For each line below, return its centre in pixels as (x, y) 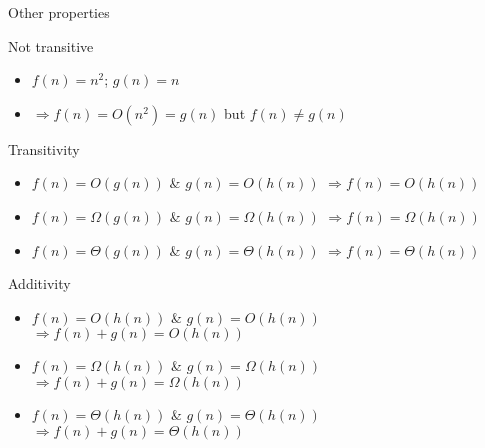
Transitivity (44, 148)
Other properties (59, 12)
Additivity (39, 283)
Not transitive (51, 45)
